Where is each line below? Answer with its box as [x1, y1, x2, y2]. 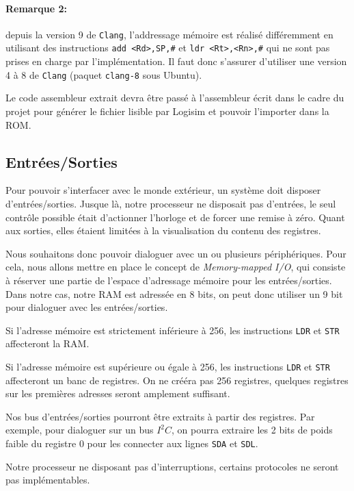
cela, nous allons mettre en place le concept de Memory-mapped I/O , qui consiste [5, 260, 346, 274]
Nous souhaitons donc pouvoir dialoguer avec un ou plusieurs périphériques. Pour [5, 246, 346, 260]
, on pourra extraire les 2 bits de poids [172, 423, 333, 437]
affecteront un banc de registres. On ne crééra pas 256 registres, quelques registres [5, 373, 349, 387]
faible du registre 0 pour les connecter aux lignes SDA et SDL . [5, 436, 258, 450]
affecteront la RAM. [5, 336, 90, 351]
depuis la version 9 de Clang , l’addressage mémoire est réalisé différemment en [5, 27, 333, 41]
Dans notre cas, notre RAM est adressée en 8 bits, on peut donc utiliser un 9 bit [5, 286, 343, 301]
